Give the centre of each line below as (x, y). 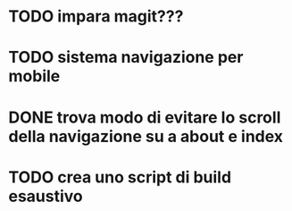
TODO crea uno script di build (120, 177)
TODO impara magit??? (96, 17)
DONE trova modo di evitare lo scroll (145, 117)
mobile (34, 76)
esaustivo (46, 196)
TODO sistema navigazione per (126, 58)
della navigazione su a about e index (146, 136)
